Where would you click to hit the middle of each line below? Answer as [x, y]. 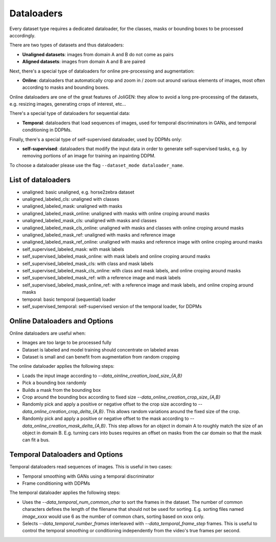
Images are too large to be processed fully [67, 343]
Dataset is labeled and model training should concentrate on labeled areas [100, 349]
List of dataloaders [40, 180]
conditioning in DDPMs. [47, 130]
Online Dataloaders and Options [61, 321]
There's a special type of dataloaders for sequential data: [70, 113]
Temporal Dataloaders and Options [66, 455]
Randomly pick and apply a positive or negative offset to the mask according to [106, 418]
